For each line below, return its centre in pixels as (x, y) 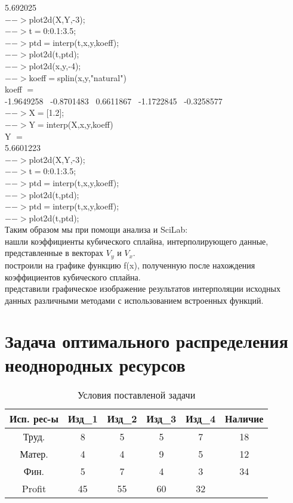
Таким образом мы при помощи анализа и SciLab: (96, 229)
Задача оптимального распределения (146, 341)
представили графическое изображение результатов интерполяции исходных (143, 288)
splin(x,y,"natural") (92, 77)
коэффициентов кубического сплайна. (73, 277)
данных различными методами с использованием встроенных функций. (134, 300)
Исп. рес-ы (34, 418)
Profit (34, 488)
